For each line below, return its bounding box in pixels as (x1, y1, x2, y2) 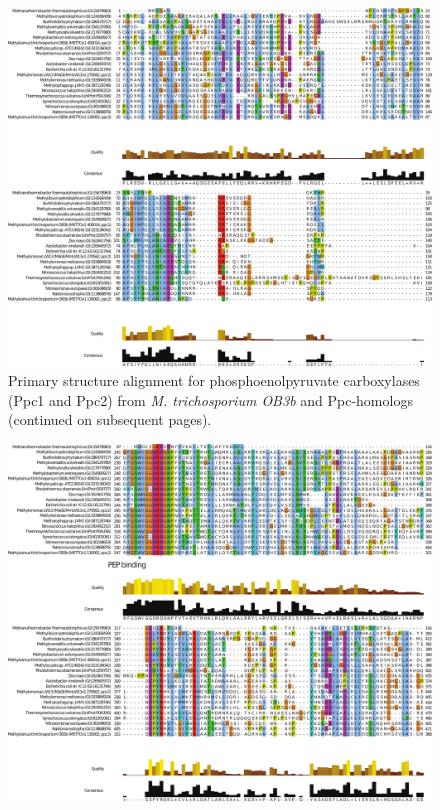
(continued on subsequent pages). (8, 409, 212, 430)
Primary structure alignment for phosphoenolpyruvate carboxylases (8, 370, 420, 391)
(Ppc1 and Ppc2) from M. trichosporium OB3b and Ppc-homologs (8, 389, 413, 410)
